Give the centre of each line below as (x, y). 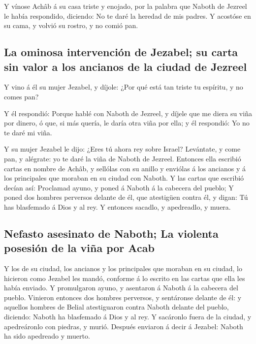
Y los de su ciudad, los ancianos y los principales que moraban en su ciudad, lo (123, 268)
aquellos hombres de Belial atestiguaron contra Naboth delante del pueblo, (116, 307)
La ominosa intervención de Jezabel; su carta (121, 52)
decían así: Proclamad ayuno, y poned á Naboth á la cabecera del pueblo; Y (119, 187)
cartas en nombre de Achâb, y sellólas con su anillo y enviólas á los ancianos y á (125, 168)
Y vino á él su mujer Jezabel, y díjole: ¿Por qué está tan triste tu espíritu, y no (124, 87)
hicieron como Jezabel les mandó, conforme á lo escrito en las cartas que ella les (125, 278)
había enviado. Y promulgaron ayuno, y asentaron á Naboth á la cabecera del (121, 288)
